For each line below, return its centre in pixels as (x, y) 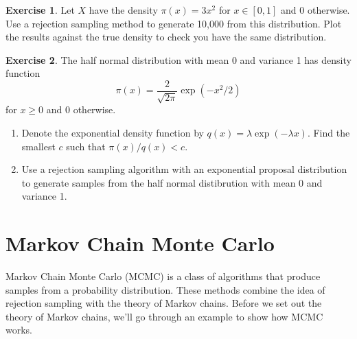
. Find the (329, 133)
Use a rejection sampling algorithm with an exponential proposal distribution (184, 169)
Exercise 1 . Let (40, 10)
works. (19, 330)
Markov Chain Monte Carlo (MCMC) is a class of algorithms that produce (163, 276)
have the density (123, 10)
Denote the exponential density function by (113, 133)
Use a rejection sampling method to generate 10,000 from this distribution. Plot (174, 23)
